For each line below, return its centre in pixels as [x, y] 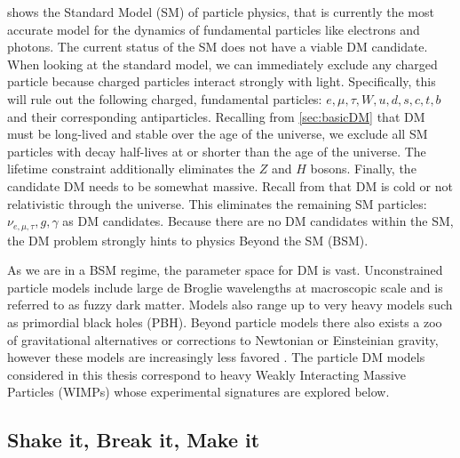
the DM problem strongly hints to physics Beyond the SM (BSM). [188, 240]
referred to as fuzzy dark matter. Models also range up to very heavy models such [230, 305]
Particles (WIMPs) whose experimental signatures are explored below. [198, 392]
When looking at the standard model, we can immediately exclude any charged [222, 64]
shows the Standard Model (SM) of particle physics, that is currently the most [221, 12]
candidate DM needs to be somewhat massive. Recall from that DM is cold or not [230, 185]
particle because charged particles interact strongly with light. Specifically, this [222, 81]
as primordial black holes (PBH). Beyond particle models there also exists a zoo [225, 321]
